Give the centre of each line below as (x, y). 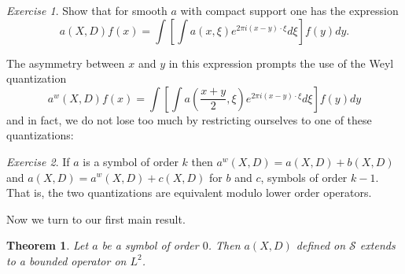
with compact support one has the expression (289, 10)
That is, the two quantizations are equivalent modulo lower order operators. (189, 193)
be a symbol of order (150, 245)
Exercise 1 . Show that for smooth (87, 10)
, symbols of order (304, 177)
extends (377, 245)
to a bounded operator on (66, 260)
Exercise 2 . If (38, 161)
